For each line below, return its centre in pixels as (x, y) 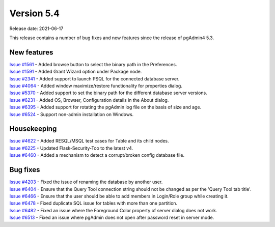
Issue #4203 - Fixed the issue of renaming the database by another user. (86, 182)
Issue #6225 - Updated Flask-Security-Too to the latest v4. (71, 148)
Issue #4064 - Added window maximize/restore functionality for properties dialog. (96, 86)
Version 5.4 (34, 13)
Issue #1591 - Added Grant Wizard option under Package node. (76, 72)
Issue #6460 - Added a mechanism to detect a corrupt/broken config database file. (97, 155)
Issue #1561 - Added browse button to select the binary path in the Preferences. (93, 64)
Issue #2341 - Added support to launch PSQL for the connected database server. (94, 78)
